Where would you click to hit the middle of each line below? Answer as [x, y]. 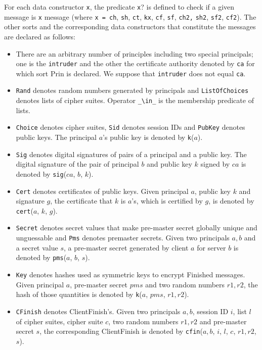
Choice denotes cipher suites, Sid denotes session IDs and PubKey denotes [130, 127]
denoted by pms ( [41, 257]
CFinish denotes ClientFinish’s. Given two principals [98, 311]
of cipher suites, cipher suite [59, 321]
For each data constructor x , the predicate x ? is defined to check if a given [119, 7]
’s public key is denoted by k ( [148, 137]
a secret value [37, 247]
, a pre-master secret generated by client [126, 247]
